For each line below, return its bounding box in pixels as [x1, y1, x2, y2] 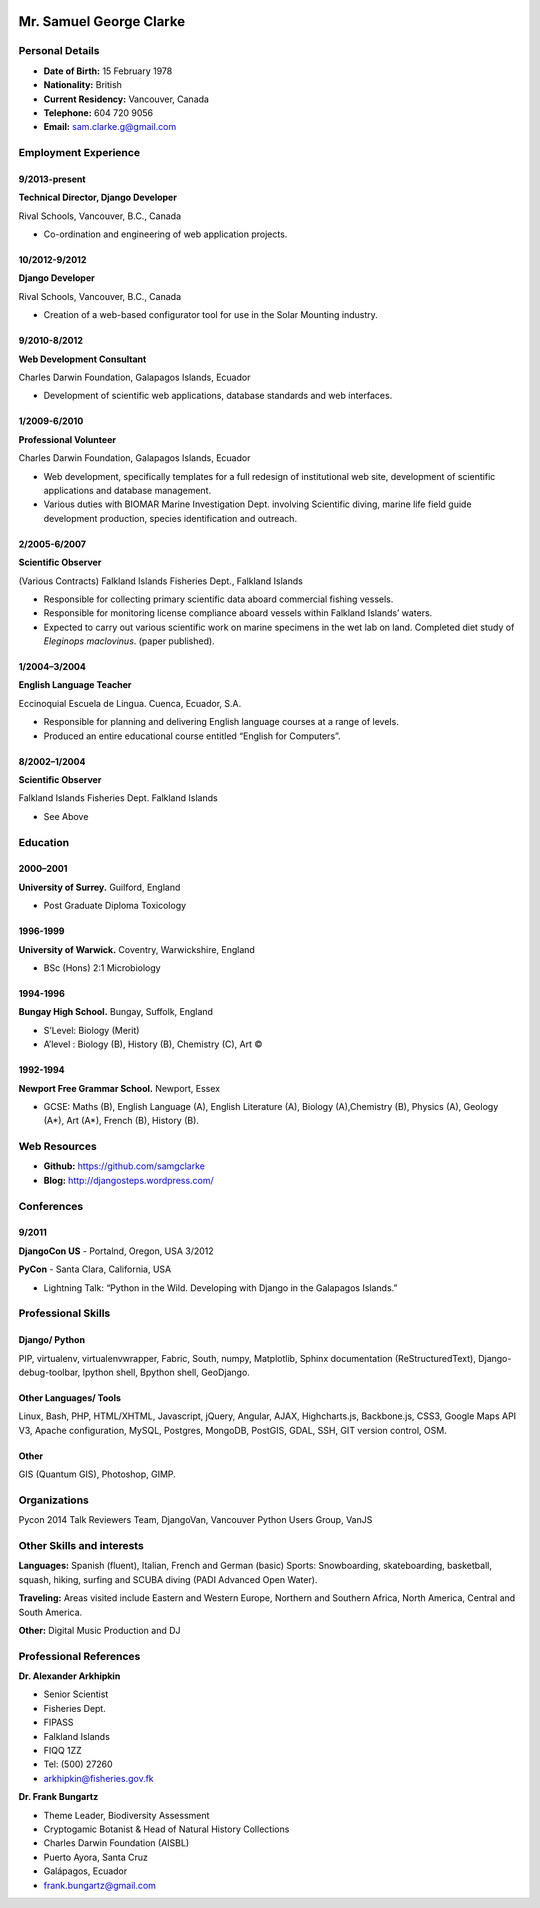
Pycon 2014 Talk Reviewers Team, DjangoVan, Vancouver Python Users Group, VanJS [18, 1514, 373, 1526]
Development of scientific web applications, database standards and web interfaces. [43, 390, 393, 402]
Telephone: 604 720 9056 [43, 106, 154, 119]
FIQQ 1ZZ [43, 1745, 82, 1757]
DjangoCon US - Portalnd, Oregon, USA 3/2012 [18, 1245, 214, 1257]
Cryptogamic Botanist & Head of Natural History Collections [43, 1823, 290, 1835]
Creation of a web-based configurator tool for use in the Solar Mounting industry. [43, 309, 379, 321]
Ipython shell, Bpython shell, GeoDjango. [82, 1366, 250, 1378]
